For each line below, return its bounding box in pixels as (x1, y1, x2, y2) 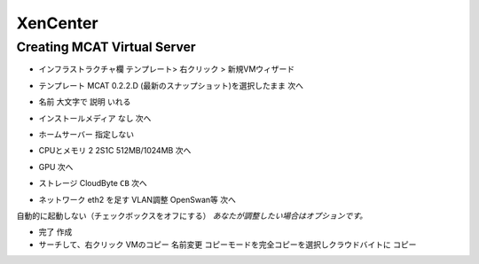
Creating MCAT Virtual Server (16, 39, 196, 55)
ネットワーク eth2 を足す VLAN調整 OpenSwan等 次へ (38, 194, 237, 205)
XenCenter (16, 13, 98, 33)
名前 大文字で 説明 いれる (38, 97, 131, 107)
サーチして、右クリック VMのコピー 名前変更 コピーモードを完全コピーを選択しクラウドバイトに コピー (38, 239, 417, 250)
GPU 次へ (38, 161, 74, 172)
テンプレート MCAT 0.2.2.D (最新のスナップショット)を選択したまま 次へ (38, 80, 303, 90)
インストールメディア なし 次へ (38, 113, 152, 123)
